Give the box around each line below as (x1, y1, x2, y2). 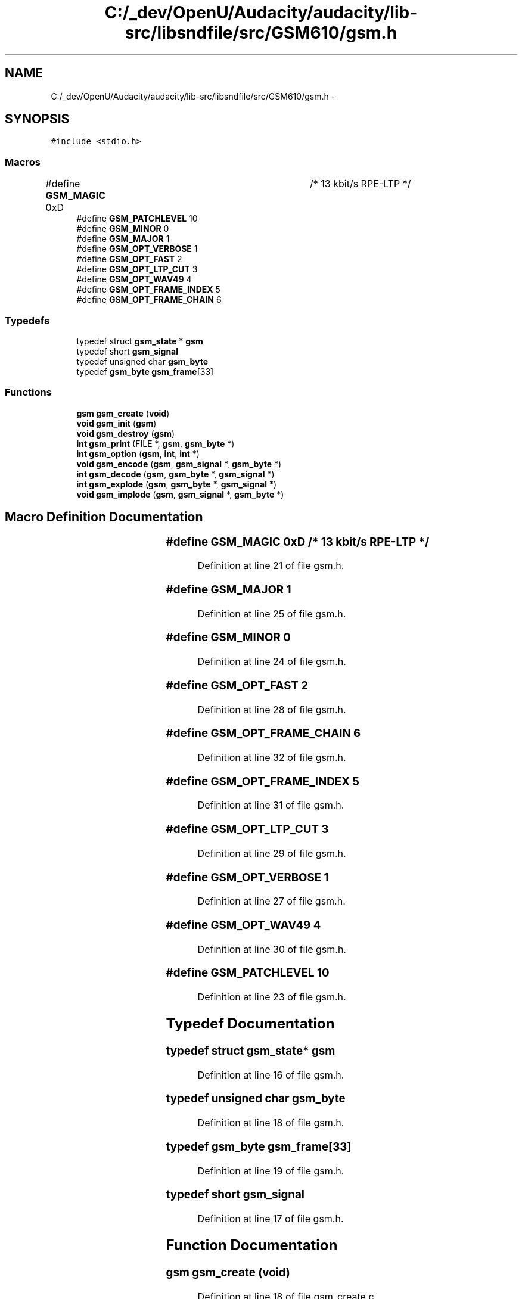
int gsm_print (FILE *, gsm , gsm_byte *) (76, 438, 235, 449)
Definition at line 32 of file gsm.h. (197, 751, 346, 763)
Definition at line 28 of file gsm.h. (197, 703, 346, 716)
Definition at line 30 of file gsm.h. (197, 943, 346, 955)
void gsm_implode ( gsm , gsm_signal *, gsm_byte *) (76, 489, 284, 499)
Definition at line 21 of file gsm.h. (197, 560, 344, 572)
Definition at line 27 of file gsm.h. (197, 895, 346, 908)
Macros (5, 156, 41, 168)
